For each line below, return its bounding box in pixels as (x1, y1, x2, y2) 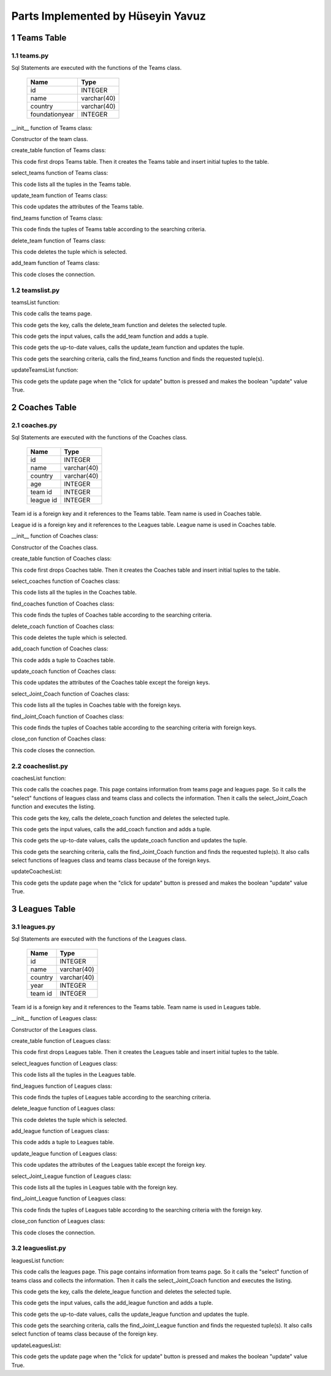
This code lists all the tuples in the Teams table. (11, 180, 131, 188)
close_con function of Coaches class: (11, 735, 107, 742)
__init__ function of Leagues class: (11, 1015, 97, 1022)
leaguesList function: (11, 1256, 64, 1264)
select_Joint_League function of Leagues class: (11, 1172, 132, 1180)
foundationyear (30, 110, 75, 118)
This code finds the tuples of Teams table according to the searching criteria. (11, 226, 207, 233)
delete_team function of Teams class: (11, 237, 106, 244)
